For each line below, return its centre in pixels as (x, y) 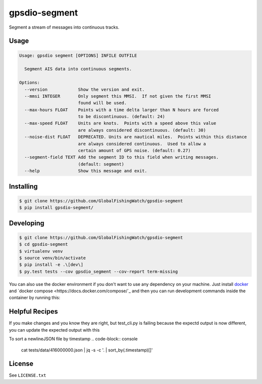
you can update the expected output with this (54, 330)
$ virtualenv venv (41, 251)
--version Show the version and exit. (85, 89)
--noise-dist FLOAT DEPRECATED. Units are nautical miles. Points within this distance (136, 137)
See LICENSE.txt (27, 375)
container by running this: (35, 298)
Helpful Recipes (33, 311)
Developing (27, 223)
